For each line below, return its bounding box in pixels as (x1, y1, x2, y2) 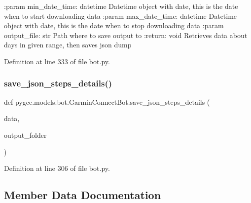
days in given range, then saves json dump (4, 40, 132, 50)
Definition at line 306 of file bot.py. (4, 163, 110, 173)
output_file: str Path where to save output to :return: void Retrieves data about (4, 30, 248, 40)
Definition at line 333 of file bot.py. (4, 56, 110, 66)
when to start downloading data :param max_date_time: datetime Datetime (4, 10, 237, 21)
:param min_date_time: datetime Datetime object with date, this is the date (4, 1, 238, 11)
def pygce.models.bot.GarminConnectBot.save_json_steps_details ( (4, 96, 210, 107)
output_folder (4, 129, 47, 140)
